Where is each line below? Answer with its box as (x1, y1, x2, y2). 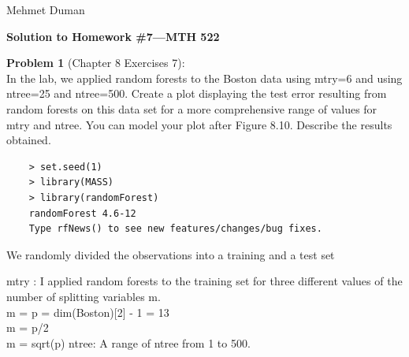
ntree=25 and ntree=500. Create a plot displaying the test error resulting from (6, 85, 387, 102)
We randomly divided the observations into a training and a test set (6, 246, 335, 262)
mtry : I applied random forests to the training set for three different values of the (6, 273, 403, 289)
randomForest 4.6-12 (28, 207, 136, 219)
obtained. (6, 132, 51, 148)
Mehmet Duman (6, 2, 85, 17)
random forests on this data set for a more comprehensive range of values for (6, 100, 377, 117)
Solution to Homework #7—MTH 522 (6, 28, 220, 44)
